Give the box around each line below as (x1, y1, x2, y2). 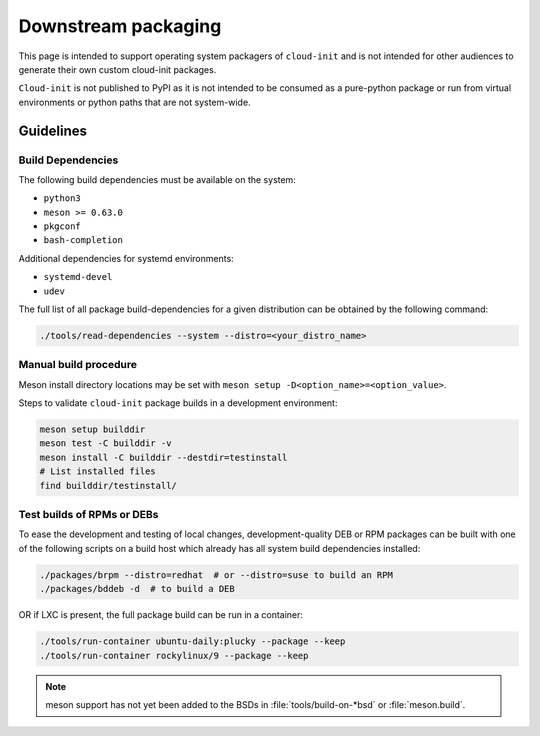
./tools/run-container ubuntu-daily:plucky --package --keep (39, 636, 346, 647)
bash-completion (43, 235, 124, 246)
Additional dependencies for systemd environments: (18, 252, 234, 264)
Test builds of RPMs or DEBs (18, 508, 159, 522)
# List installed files (39, 466, 157, 477)
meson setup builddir (39, 424, 146, 435)
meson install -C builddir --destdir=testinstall (39, 451, 288, 463)
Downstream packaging (18, 15, 222, 37)
